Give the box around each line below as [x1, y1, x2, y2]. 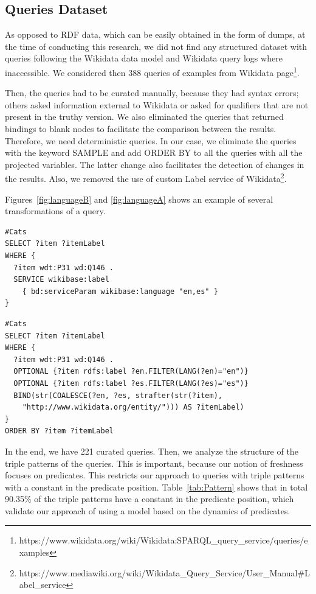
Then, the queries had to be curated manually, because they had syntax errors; [5, 86, 299, 99]
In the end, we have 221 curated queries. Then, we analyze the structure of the [5, 444, 298, 457]
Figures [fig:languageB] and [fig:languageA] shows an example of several [5, 192, 273, 205]
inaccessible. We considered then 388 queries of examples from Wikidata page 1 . [5, 64, 300, 79]
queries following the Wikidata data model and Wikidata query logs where [5, 52, 283, 65]
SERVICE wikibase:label [13, 275, 109, 284]
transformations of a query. [5, 204, 106, 217]
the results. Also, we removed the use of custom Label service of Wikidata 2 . [5, 170, 287, 185]
